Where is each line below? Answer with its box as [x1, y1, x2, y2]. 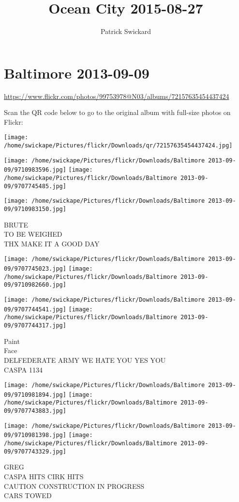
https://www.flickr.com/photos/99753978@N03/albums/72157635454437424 [4, 91, 229, 101]
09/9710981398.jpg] [4, 432, 66, 439]
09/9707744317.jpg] [4, 322, 66, 329]
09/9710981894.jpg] [4, 391, 66, 398]
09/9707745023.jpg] [4, 265, 66, 273]
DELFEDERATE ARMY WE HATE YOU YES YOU [4, 355, 166, 365]
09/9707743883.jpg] [4, 407, 66, 415]
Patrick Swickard [100, 26, 151, 36]
